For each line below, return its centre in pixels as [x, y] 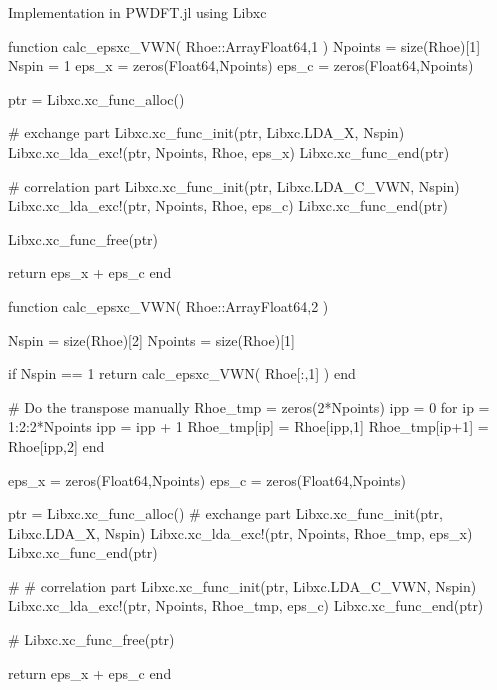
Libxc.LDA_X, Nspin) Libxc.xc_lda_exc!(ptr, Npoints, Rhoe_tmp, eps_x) [240, 532]
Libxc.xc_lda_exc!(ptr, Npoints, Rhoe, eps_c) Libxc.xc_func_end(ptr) [228, 205]
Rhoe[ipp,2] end [56, 445]
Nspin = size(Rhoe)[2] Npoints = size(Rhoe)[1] [151, 339]
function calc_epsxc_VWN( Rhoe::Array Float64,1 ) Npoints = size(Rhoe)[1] [244, 45]
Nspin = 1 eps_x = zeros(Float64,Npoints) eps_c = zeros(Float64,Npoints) [241, 65]
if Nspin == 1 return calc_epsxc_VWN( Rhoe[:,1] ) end [182, 373]
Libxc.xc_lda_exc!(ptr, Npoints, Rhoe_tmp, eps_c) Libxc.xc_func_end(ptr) [246, 605]
